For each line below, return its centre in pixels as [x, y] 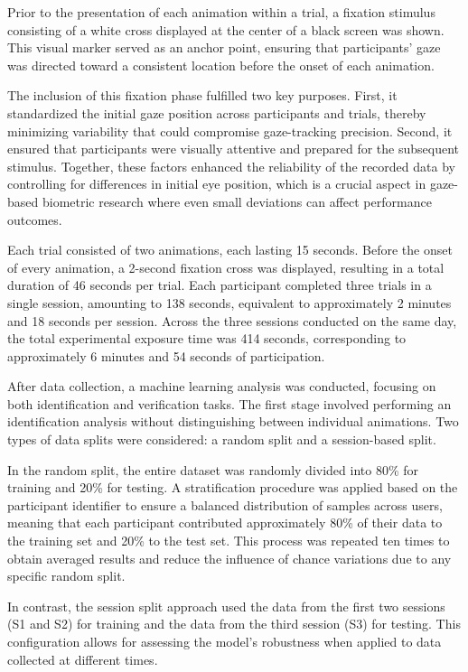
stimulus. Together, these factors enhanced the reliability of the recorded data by [231, 166]
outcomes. [35, 219]
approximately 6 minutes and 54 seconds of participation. [166, 355]
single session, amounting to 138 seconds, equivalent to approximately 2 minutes [229, 302]
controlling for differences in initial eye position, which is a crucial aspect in [217, 184]
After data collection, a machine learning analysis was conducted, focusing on [222, 386]
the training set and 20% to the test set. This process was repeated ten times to [229, 541]
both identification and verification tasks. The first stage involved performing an [229, 403]
